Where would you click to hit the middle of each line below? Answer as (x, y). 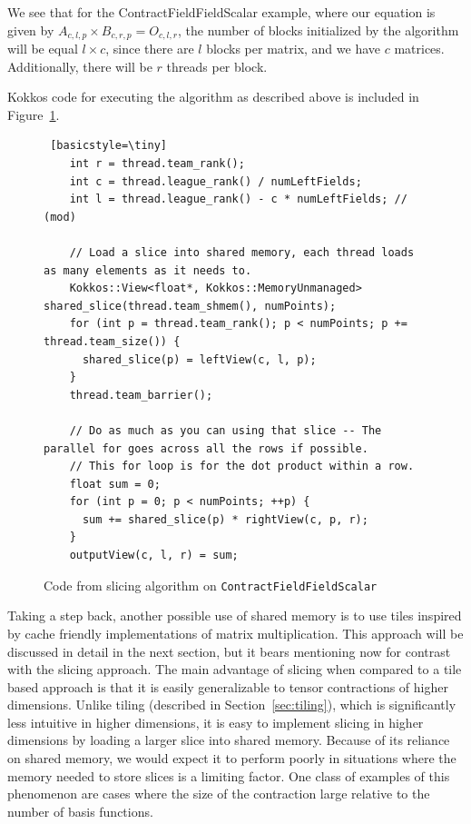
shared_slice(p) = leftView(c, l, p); (199, 359)
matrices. (419, 49)
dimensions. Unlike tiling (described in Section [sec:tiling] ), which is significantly (232, 705)
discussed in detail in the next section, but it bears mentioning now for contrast (229, 651)
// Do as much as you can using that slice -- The (226, 430)
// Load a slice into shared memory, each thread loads (242, 252)
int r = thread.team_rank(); (157, 164)
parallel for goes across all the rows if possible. (206, 448)
